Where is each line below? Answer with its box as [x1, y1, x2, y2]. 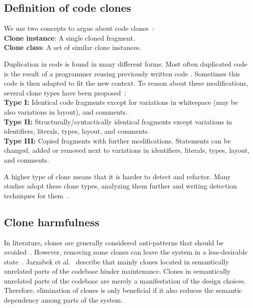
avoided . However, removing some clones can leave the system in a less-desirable [4, 247, 248, 257]
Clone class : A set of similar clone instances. [4, 42, 141, 52]
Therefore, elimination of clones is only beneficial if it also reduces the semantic [4, 285, 242, 295]
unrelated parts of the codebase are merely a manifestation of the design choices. [4, 275, 246, 285]
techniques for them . [4, 190, 69, 200]
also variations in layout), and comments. [4, 106, 128, 117]
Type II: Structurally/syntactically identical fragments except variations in [4, 116, 232, 126]
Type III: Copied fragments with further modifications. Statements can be [4, 135, 231, 145]
